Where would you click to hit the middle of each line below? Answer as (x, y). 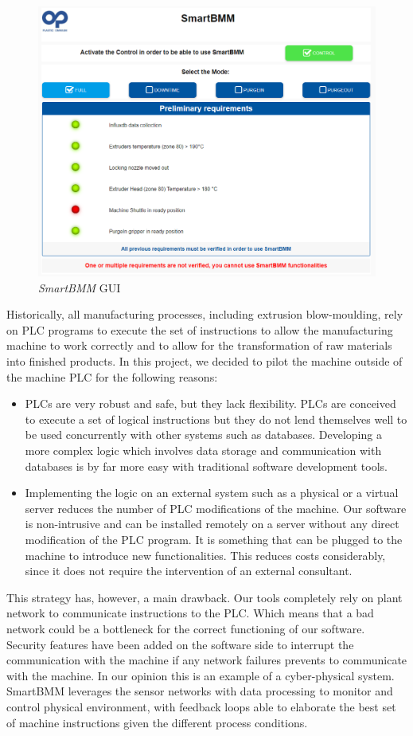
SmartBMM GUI (80, 287)
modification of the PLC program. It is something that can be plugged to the (214, 540)
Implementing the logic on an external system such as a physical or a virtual (212, 493)
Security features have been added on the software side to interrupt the (180, 644)
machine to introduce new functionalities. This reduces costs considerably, (205, 555)
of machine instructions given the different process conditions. (157, 722)
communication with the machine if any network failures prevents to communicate (207, 660)
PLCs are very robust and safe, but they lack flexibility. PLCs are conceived (210, 403)
